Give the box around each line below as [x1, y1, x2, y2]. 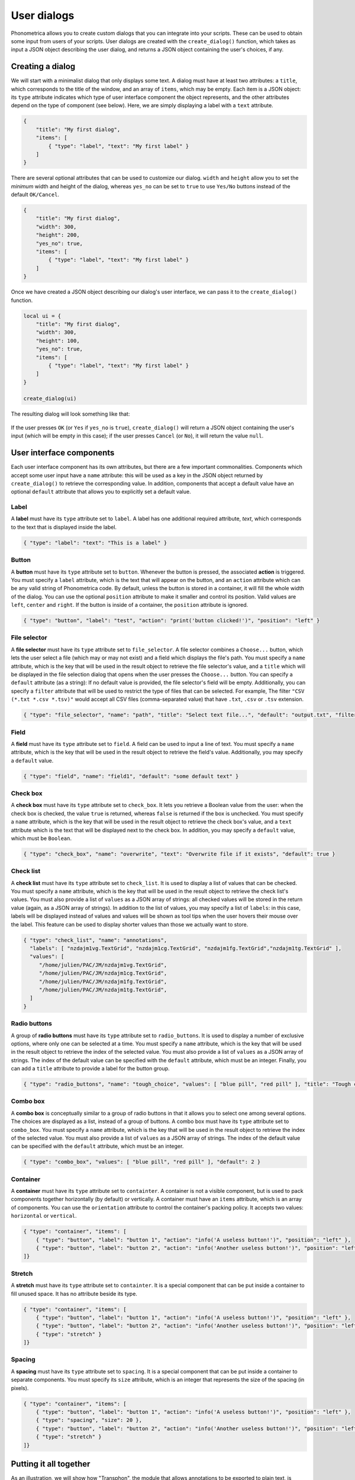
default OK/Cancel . [11, 191, 59, 198]
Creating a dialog [11, 62, 76, 72]
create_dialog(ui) [23, 395, 77, 402]
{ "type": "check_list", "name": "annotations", [23, 937, 167, 944]
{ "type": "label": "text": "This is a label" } [23, 539, 167, 546]
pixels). [11, 1384, 29, 1391]
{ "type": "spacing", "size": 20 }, [35, 1417, 142, 1424]
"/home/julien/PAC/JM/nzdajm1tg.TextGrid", [38, 986, 167, 993]
